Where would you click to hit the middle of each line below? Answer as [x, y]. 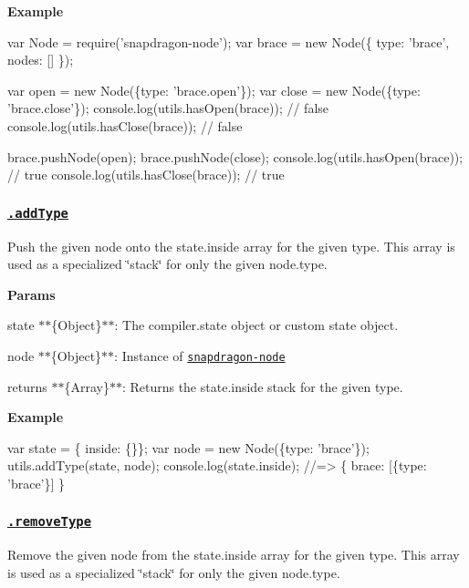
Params [31, 294]
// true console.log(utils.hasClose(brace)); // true [146, 175]
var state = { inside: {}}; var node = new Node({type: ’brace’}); [188, 447]
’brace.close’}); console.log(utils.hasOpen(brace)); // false [168, 108]
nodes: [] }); [41, 60]
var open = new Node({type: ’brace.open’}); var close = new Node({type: [214, 90]
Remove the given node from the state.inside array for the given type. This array [234, 555]
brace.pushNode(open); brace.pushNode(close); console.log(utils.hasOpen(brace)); [235, 156]
